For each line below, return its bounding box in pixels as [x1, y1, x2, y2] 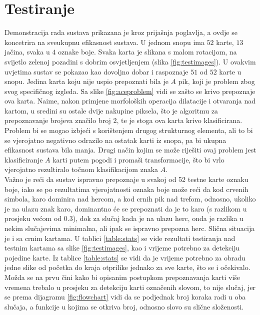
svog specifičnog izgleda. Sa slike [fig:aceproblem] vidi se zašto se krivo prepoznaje [4, 85, 255, 96]
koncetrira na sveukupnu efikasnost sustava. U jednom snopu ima [4, 36, 204, 47]
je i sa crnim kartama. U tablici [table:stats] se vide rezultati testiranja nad [4, 232, 235, 243]
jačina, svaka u [4, 46, 50, 57]
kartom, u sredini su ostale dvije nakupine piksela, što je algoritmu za [4, 105, 218, 115]
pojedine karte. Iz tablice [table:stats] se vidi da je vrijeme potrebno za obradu [4, 252, 245, 262]
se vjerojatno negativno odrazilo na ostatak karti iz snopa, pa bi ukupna [4, 134, 226, 145]
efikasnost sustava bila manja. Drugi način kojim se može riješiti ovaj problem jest [4, 144, 256, 155]
